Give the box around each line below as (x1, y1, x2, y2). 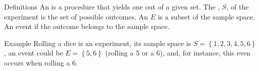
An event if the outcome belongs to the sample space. (4, 21, 170, 31)
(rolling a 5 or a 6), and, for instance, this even (105, 47, 251, 58)
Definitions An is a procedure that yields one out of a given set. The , (4, 1, 220, 11)
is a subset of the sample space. (158, 11, 255, 21)
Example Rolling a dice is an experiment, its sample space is (4, 37, 191, 48)
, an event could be (4, 47, 63, 58)
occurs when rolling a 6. (4, 57, 78, 67)
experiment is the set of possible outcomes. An (4, 11, 148, 21)
